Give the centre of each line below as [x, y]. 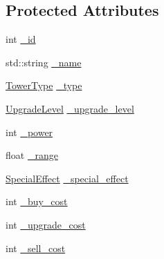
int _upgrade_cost [46, 224]
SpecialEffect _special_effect [67, 178]
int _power [29, 132]
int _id [21, 39]
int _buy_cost [37, 201]
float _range [32, 155]
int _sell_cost [36, 248]
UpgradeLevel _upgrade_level [70, 108]
